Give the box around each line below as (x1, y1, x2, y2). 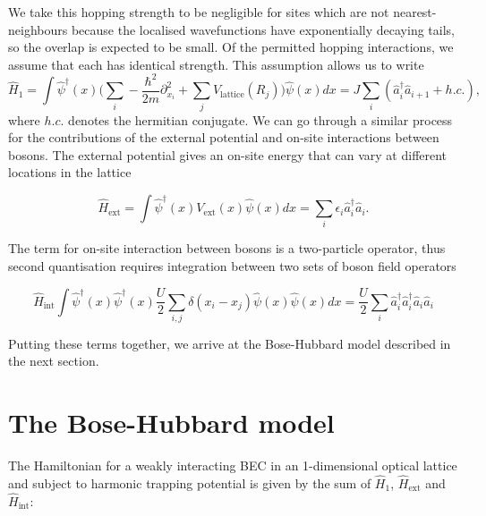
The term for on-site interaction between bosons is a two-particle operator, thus (8, 239, 446, 258)
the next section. (8, 351, 99, 370)
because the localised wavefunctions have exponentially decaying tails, (71, 20, 455, 38)
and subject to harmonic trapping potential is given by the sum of (8, 474, 371, 493)
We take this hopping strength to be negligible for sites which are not (8, 3, 389, 21)
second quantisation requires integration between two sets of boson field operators (8, 256, 456, 275)
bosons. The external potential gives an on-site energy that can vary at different (8, 145, 448, 164)
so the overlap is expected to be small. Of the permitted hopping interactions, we (8, 38, 454, 56)
